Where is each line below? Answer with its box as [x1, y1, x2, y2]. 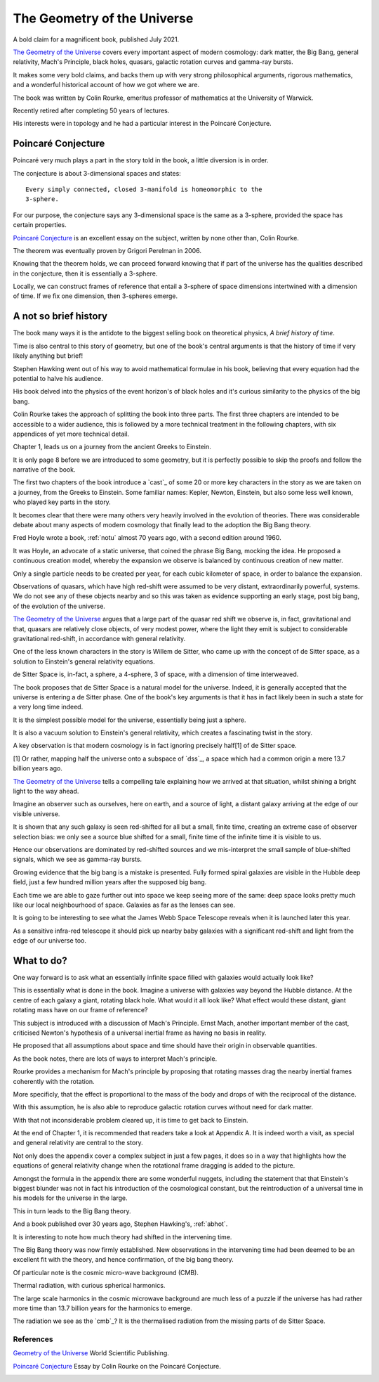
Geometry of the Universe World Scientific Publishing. [13, 1349, 170, 1357]
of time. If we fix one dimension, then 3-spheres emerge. [13, 292, 178, 300]
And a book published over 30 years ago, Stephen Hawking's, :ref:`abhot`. [13, 1220, 228, 1228]
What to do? [13, 955, 67, 967]
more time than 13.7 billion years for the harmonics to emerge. [13, 1304, 192, 1312]
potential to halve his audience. [13, 374, 103, 382]
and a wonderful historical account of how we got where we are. [13, 81, 200, 89]
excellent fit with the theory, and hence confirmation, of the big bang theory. [13, 1255, 234, 1264]
